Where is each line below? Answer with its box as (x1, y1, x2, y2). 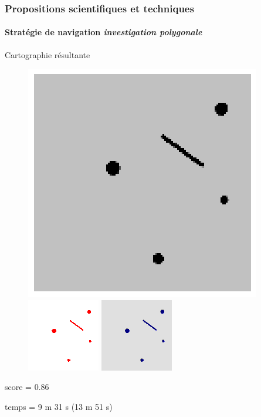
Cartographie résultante (5, 48, 90, 60)
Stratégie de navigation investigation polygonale (5, 26, 202, 38)
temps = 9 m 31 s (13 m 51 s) (5, 401, 113, 413)
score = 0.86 (5, 381, 49, 393)
